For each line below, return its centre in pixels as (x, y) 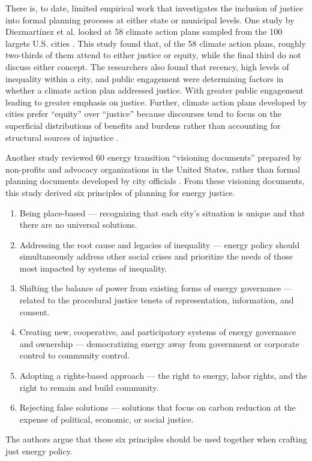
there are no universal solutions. (78, 225)
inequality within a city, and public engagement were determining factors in (145, 78)
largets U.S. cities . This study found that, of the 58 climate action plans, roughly (156, 43)
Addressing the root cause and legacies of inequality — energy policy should (160, 244)
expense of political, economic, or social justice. (106, 419)
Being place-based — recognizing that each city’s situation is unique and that (162, 213)
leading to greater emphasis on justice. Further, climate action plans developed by (156, 102)
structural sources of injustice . (62, 137)
